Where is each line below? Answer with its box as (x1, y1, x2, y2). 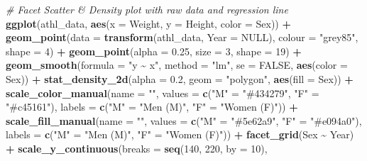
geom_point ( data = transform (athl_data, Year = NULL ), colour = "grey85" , (6, 30, 358, 45)
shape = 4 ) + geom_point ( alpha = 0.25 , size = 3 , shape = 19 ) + (6, 43, 302, 58)
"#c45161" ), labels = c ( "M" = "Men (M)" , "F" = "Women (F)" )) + (6, 99, 298, 114)
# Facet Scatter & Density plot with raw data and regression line (6, 2, 288, 16)
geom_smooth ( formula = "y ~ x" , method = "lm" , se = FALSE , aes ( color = (6, 57, 348, 72)
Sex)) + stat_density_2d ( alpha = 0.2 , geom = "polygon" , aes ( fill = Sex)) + (6, 71, 354, 86)
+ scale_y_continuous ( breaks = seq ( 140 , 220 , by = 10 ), (6, 140, 268, 155)
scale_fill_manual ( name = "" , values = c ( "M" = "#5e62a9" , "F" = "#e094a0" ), (6, 113, 362, 128)
